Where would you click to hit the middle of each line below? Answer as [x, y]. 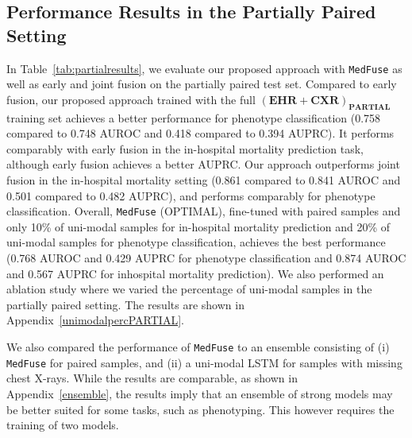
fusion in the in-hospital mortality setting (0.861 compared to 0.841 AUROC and [204, 180]
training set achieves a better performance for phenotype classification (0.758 [194, 117]
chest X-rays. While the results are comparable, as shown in [152, 378]
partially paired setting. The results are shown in [125, 304]
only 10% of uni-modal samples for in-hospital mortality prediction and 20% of [198, 226]
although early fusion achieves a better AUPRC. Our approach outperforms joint [203, 164]
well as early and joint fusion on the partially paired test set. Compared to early [202, 84]
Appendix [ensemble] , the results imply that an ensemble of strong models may [200, 393]
